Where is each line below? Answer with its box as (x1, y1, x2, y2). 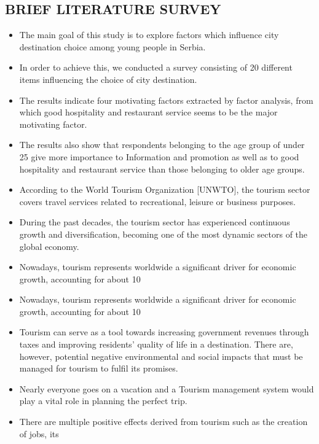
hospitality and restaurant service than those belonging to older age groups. (19, 162, 305, 175)
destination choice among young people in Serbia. (19, 40, 206, 53)
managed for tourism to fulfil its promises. (19, 362, 178, 375)
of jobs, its (19, 427, 59, 440)
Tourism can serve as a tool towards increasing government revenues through (19, 325, 309, 338)
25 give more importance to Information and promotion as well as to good (19, 150, 299, 163)
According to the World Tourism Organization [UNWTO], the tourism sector (19, 183, 310, 196)
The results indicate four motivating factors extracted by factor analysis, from (19, 93, 313, 106)
